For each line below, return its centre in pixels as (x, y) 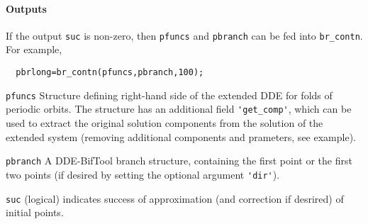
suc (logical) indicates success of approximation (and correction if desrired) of (175, 198)
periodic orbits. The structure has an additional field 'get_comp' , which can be (179, 109)
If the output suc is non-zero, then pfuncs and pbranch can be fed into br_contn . (184, 35)
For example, (34, 49)
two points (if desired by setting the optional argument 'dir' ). (143, 174)
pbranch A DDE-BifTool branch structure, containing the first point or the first (179, 161)
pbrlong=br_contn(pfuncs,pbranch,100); (110, 73)
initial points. (35, 212)
